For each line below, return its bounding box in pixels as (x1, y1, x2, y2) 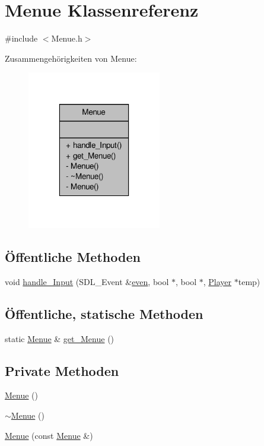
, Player (203, 275, 232, 287)
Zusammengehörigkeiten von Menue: (5, 52, 137, 64)
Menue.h (51, 32, 82, 45)
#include (5, 32, 38, 45)
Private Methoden (5, 361, 119, 379)
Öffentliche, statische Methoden (5, 304, 203, 322)
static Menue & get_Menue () (5, 332, 114, 344)
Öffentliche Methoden (5, 247, 141, 265)
